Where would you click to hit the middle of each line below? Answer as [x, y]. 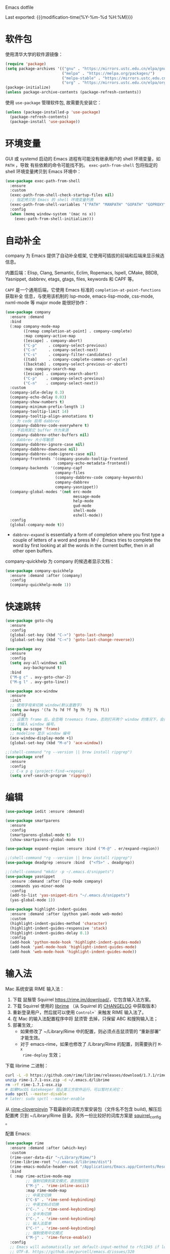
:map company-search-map [50, 369]
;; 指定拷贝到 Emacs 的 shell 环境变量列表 [52, 200]
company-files [70, 473]
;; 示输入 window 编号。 [34, 724]
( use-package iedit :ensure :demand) [45, 812]
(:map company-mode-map [35, 327]
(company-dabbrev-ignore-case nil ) [47, 444]
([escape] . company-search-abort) [61, 374]
